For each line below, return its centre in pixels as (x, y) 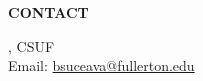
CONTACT (48, 12)
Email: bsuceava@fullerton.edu (101, 65)
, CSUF (31, 45)
